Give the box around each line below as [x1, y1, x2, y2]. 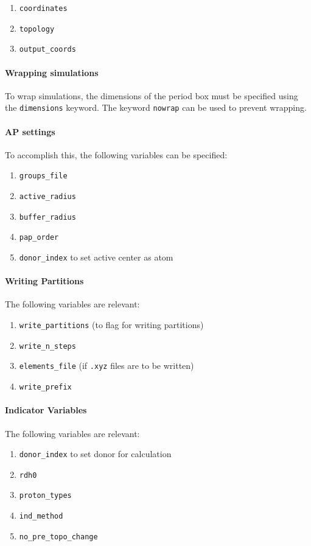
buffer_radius [19, 212, 76, 222]
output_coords [19, 45, 76, 54]
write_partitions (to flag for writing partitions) [19, 318, 204, 331]
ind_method [19, 512, 63, 521]
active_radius [19, 192, 76, 201]
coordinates [19, 4, 68, 13]
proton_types [19, 491, 72, 500]
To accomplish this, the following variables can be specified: [5, 148, 228, 161]
